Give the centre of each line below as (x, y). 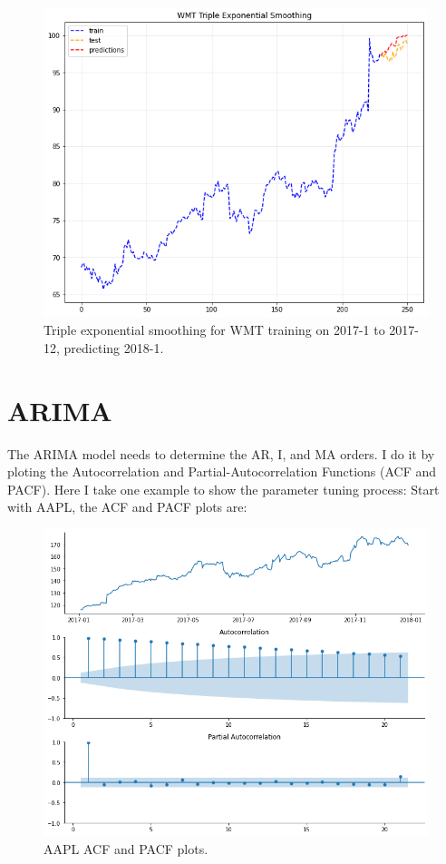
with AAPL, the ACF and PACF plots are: (127, 507)
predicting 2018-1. (114, 347)
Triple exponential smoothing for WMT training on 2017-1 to (214, 330)
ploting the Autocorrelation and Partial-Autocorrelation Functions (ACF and (222, 471)
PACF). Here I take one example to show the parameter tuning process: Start (223, 489)
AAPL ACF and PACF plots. (126, 848)
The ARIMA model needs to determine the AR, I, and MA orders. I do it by (221, 453)
